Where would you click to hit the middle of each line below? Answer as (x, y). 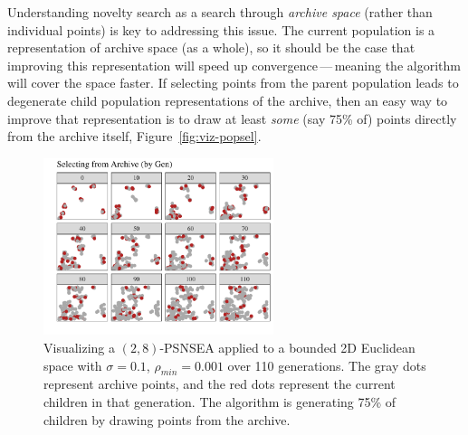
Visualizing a (80, 348)
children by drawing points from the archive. (167, 419)
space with (73, 365)
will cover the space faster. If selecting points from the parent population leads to (233, 83)
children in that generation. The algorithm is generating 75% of (220, 402)
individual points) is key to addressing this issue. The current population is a (221, 29)
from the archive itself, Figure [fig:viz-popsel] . (134, 136)
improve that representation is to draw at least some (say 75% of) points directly (232, 118)
